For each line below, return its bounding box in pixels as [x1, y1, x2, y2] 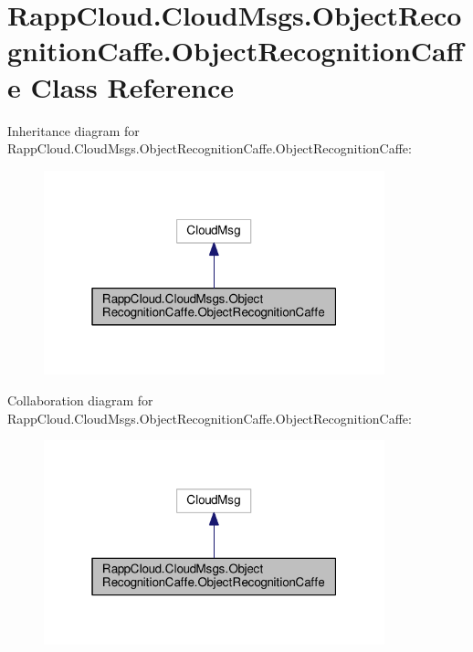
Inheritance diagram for [7, 121, 140, 140]
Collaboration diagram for [7, 391, 153, 410]
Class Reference [30, 68, 234, 105]
